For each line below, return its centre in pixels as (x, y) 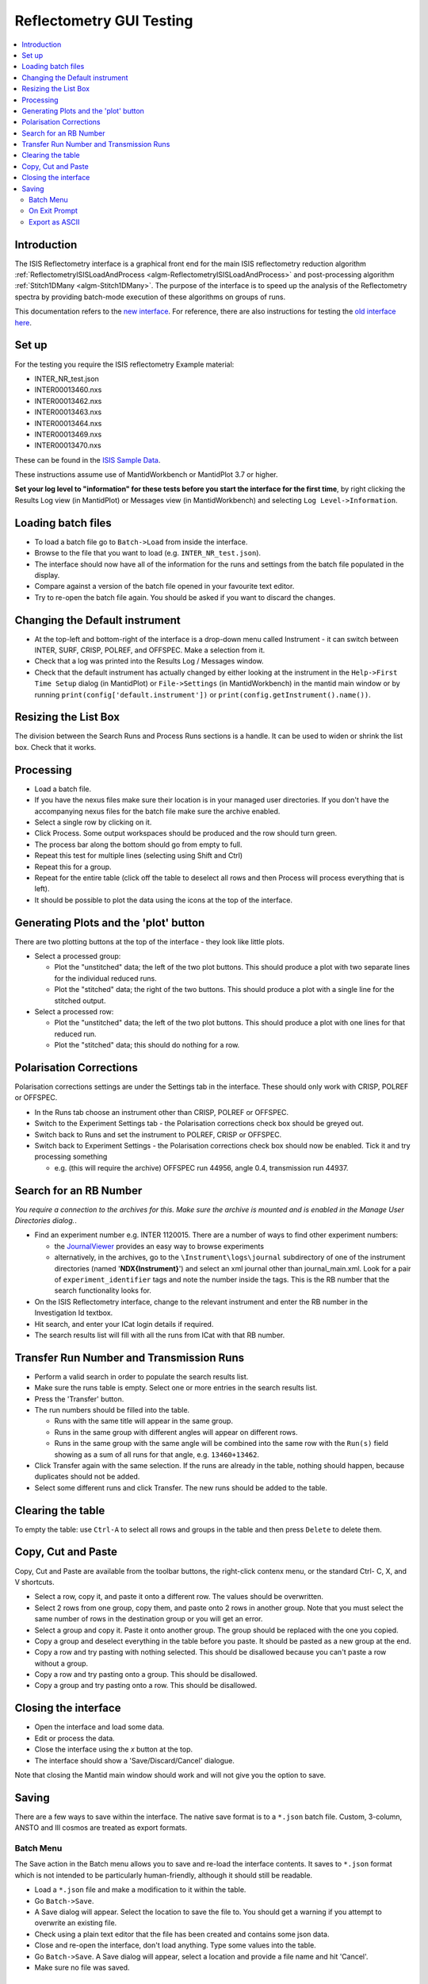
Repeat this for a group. (73, 867)
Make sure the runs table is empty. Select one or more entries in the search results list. (176, 1388)
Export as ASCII (54, 221)
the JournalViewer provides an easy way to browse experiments (159, 1246)
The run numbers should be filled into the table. (112, 1410)
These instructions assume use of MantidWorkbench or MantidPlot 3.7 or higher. (146, 475)
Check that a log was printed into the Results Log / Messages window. (149, 661)
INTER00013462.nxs (68, 401)
